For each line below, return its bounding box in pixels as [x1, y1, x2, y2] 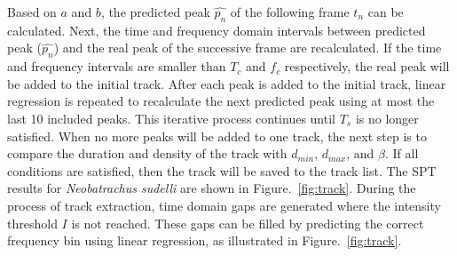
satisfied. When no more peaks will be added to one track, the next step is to [7, 126, 427, 145]
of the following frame [230, 3, 350, 20]
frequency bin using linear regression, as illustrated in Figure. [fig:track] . [7, 231, 402, 250]
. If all [384, 144, 419, 163]
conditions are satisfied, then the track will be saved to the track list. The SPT [7, 161, 437, 180]
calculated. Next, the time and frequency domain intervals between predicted [7, 20, 426, 39]
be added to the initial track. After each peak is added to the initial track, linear [7, 74, 446, 92]
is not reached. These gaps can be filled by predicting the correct [71, 213, 424, 232]
